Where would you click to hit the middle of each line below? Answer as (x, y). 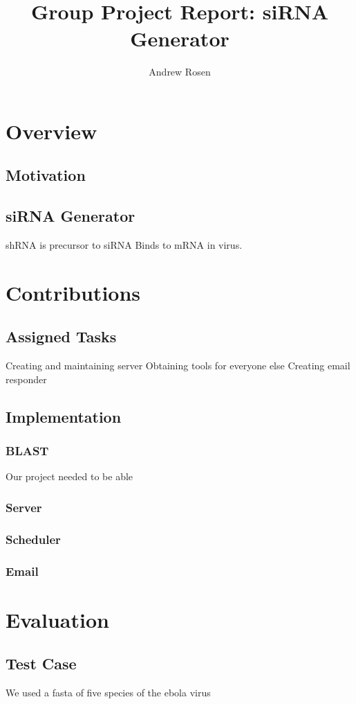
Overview (51, 131)
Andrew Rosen (180, 72)
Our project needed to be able (69, 476)
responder (26, 379)
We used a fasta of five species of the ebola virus (108, 693)
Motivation (46, 175)
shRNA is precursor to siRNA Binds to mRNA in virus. (124, 245)
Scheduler (33, 539)
